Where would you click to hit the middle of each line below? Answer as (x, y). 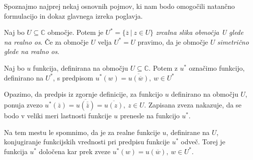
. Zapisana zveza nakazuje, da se (193, 104)
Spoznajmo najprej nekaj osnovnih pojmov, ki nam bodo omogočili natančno (119, 6)
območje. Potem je (75, 32)
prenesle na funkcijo (150, 115)
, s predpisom (73, 77)
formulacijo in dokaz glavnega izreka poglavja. (73, 15)
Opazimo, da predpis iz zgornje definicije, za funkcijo (83, 94)
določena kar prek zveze (75, 151)
